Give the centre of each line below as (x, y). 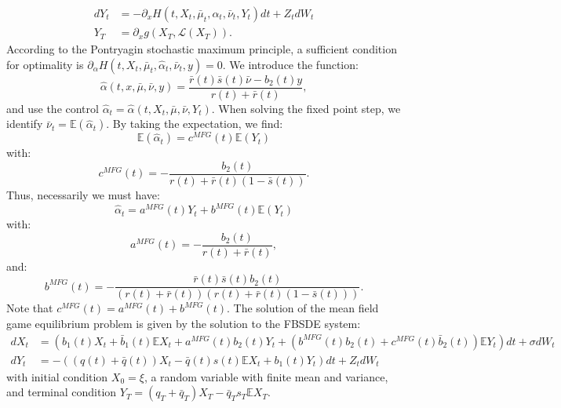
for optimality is (45, 64)
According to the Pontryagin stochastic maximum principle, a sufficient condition (202, 49)
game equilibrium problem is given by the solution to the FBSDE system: (184, 324)
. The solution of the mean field (302, 308)
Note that (30, 308)
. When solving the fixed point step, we (306, 108)
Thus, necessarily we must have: (83, 195)
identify (25, 124)
